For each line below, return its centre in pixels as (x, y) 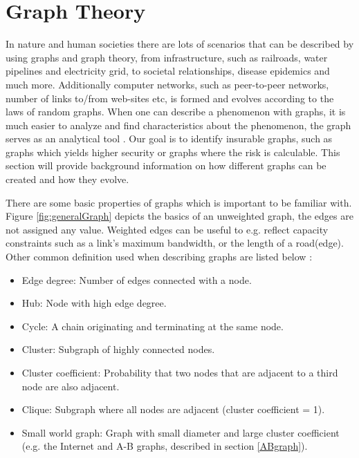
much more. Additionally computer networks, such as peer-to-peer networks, (167, 84)
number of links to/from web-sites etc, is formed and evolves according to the (170, 98)
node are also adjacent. (71, 386)
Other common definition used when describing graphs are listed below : (159, 257)
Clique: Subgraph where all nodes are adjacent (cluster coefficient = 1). (173, 409)
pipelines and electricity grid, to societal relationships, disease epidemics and (168, 71)
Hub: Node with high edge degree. (94, 303)
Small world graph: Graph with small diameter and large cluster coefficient (181, 432)
